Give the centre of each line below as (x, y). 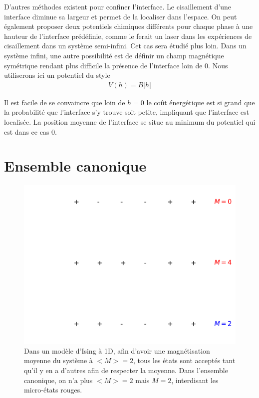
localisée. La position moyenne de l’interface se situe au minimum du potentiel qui (130, 121)
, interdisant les (195, 380)
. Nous (218, 65)
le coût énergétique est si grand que (201, 102)
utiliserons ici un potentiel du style (57, 75)
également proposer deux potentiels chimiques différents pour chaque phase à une (129, 26)
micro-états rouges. (53, 390)
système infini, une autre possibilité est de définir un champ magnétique (114, 55)
